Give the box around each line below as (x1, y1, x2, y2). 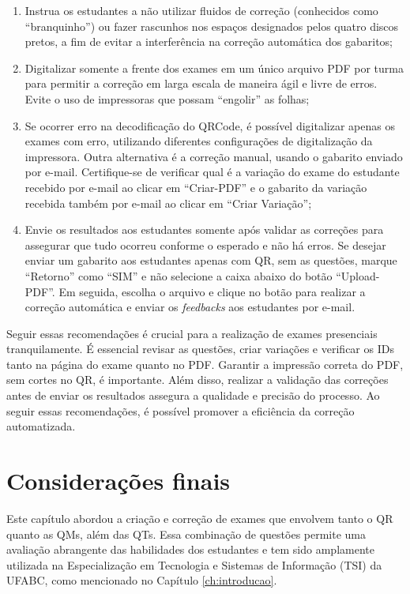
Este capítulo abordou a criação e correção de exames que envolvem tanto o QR (6, 509, 393, 526)
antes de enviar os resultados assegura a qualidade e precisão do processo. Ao (6, 387, 380, 404)
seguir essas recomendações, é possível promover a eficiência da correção (6, 402, 355, 419)
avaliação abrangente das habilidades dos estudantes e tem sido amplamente (6, 541, 374, 558)
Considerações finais (6, 464, 231, 497)
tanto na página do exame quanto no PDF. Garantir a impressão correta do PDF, (6, 355, 404, 372)
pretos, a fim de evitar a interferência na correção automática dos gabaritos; (24, 33, 393, 50)
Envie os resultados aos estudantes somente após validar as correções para (24, 221, 384, 238)
